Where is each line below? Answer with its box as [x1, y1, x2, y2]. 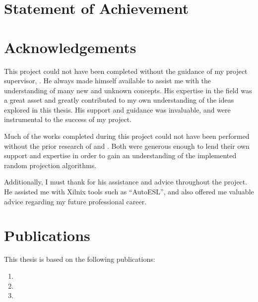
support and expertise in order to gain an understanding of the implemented [4, 150, 237, 161]
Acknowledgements [4, 37, 136, 57]
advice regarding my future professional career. [4, 196, 147, 206]
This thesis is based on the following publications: [4, 254, 155, 264]
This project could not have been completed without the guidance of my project [4, 65, 248, 76]
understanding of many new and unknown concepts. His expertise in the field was [4, 85, 252, 95]
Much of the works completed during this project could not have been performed [4, 131, 250, 141]
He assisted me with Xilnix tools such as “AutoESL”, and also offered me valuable [4, 186, 254, 197]
